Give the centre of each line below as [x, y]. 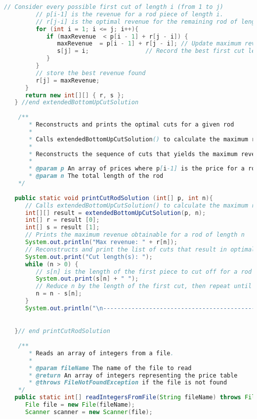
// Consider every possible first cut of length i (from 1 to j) [114, 7]
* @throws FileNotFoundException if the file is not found [128, 383]
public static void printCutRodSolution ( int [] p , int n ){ [114, 198]
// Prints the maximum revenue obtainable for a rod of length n [135, 235]
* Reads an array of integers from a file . [101, 353]
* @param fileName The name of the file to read [110, 368]
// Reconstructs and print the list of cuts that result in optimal [140, 249]
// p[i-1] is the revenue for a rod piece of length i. [129, 14]
